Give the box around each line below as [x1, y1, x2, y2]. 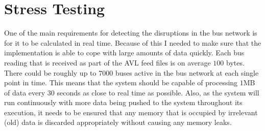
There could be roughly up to [4, 67, 97, 78]
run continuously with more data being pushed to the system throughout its [4, 97, 243, 108]
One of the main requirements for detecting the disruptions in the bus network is [4, 27, 257, 38]
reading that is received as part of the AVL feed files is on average [4, 57, 211, 68]
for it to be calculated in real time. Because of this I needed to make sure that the [4, 37, 261, 48]
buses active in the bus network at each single [115, 67, 259, 78]
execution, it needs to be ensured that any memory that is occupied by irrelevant [4, 107, 258, 117]
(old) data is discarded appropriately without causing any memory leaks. [4, 117, 232, 127]
